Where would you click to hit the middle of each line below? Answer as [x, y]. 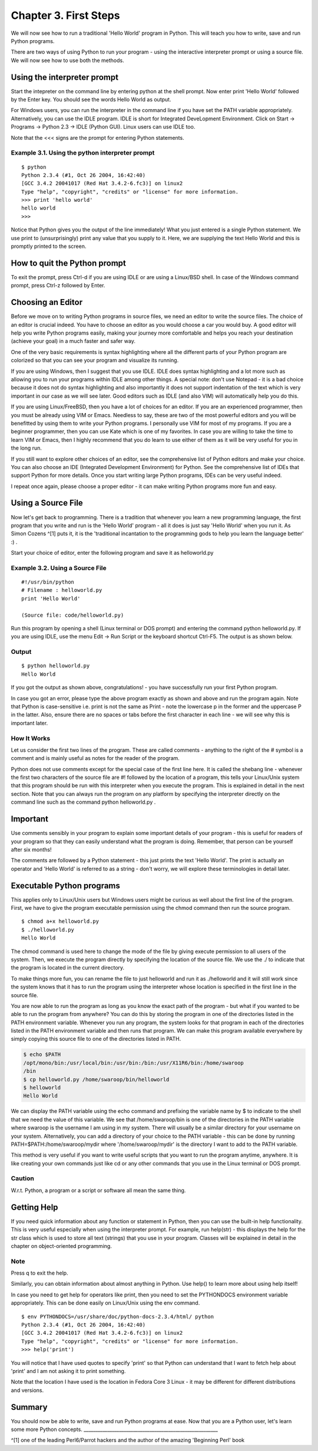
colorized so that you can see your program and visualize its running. [95, 361]
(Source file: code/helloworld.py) [73, 615]
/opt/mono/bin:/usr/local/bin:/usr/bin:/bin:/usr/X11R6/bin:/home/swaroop [134, 1063]
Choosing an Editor [47, 302]
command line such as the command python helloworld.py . [83, 802]
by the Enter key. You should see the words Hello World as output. [91, 100]
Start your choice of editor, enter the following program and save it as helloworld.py [112, 553]
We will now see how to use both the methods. [67, 60]
